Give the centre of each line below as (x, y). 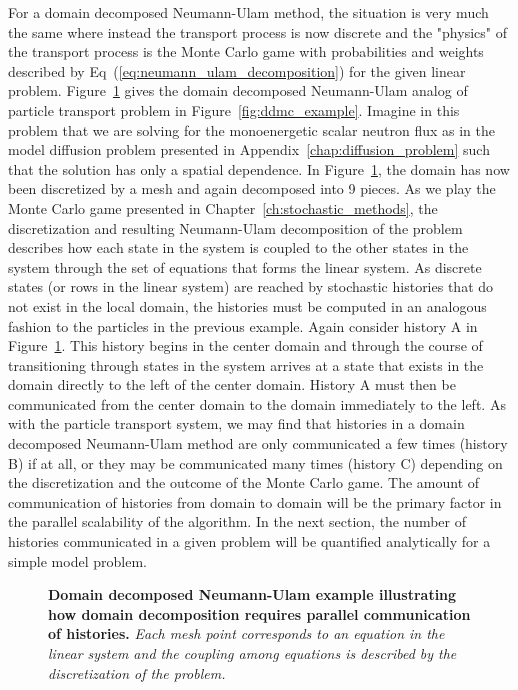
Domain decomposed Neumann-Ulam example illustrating (252, 594)
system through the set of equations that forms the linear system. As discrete (245, 266)
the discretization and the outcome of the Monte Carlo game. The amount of (244, 482)
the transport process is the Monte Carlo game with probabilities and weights (246, 51)
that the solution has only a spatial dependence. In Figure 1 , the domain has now (259, 168)
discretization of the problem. (137, 672)
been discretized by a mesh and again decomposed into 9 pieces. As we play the (252, 188)
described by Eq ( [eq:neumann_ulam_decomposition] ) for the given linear (237, 70)
